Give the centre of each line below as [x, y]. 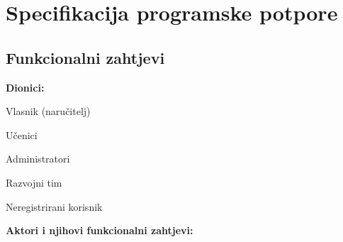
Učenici [22, 134]
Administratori [38, 159]
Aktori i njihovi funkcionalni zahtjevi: [100, 230]
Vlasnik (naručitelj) [48, 111]
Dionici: [25, 87]
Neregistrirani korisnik [54, 206]
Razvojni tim [34, 182]
